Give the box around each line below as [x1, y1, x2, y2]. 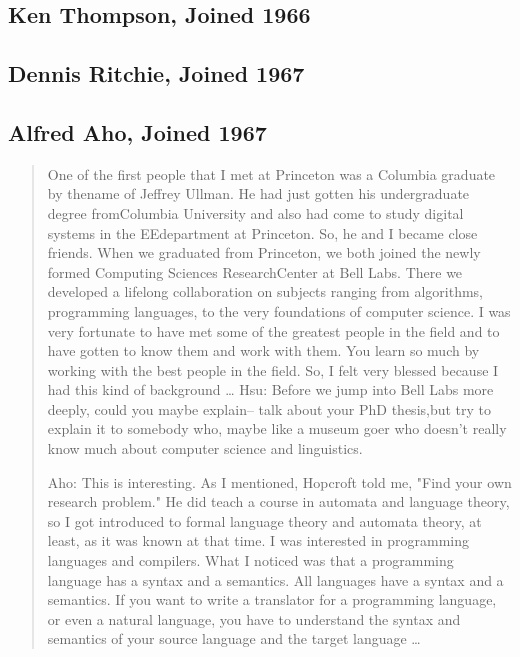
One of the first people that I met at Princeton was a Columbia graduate [47, 163, 496, 184]
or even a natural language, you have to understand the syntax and [47, 608, 461, 629]
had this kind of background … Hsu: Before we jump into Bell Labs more [47, 379, 494, 400]
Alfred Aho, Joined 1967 [8, 116, 267, 147]
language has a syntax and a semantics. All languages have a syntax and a [47, 569, 504, 590]
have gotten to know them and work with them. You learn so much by [47, 340, 480, 361]
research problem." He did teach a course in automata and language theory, [47, 491, 510, 512]
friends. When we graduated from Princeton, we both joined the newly [47, 242, 481, 263]
